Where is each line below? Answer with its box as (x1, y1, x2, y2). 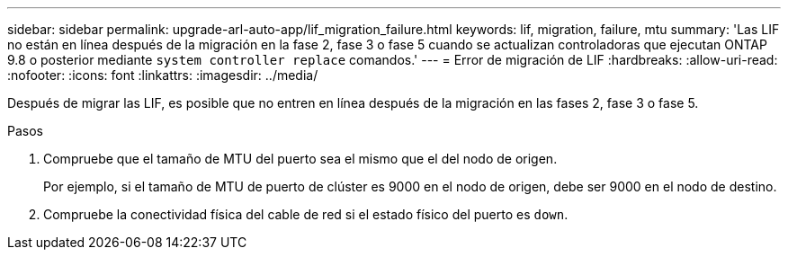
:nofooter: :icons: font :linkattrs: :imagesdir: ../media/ (7, 67, 318, 83)
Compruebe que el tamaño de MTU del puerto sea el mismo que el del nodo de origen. (43, 151, 558, 166)
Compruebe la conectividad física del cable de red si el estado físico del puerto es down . (43, 207, 569, 222)
